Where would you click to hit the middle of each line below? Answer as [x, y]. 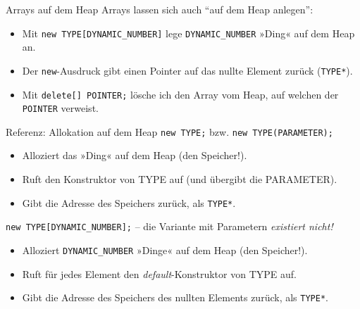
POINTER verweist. [60, 108]
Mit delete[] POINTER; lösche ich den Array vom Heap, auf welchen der [180, 94]
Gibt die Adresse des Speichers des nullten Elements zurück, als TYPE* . [175, 297]
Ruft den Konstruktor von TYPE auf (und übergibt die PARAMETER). [180, 179]
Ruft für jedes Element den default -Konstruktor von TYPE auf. [159, 273]
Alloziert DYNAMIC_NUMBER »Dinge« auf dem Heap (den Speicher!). [165, 250]
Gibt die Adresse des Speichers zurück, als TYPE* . [129, 202]
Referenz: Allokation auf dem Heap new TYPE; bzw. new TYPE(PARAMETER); [169, 131]
